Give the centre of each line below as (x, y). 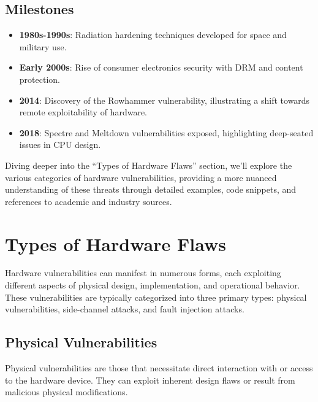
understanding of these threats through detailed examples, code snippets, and (151, 189)
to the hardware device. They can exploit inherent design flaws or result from (150, 380)
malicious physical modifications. (66, 392)
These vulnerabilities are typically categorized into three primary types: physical (156, 297)
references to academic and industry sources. (89, 201)
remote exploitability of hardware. (83, 112)
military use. (43, 46)
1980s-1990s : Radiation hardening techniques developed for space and (153, 35)
